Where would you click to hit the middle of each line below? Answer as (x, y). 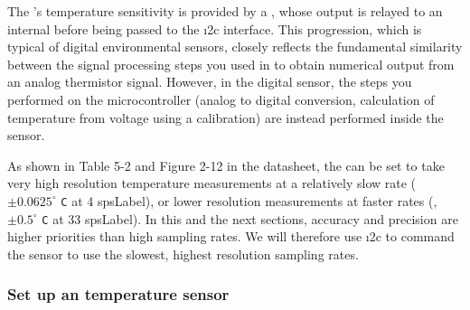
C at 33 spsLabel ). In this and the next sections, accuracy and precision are (250, 218)
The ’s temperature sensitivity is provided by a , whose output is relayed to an (225, 11)
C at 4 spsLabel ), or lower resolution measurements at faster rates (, (249, 200)
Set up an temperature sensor (118, 294)
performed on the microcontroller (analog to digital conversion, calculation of (221, 99)
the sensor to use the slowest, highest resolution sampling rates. (183, 254)
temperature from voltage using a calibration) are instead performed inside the (226, 117)
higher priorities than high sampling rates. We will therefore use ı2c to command (231, 236)
